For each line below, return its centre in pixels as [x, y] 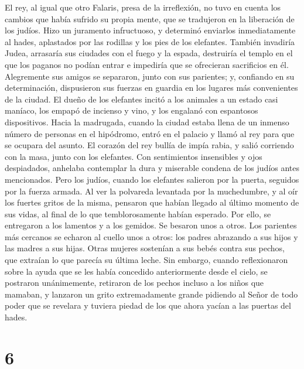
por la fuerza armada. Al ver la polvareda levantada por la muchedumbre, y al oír [151, 191]
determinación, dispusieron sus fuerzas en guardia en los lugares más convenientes [151, 88]
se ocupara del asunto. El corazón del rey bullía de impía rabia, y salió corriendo [149, 145]
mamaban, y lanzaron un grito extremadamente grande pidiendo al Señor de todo [151, 294]
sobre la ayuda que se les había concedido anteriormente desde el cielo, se [136, 271]
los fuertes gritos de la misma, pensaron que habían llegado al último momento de [152, 202]
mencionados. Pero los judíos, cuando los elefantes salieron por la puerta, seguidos [152, 179]
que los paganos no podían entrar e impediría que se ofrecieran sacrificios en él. [147, 64]
